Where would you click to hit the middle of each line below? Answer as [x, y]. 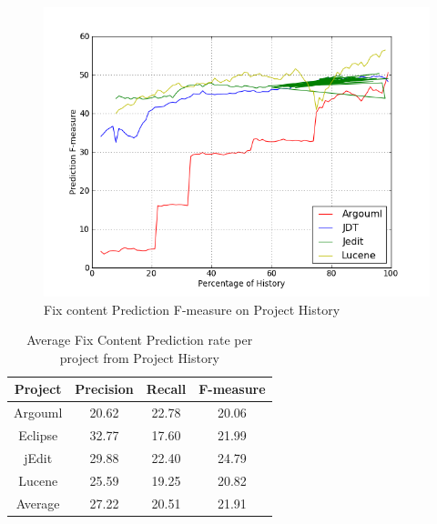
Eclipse [38, 435]
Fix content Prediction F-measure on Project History [192, 309]
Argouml [38, 413]
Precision [104, 389]
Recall [166, 389]
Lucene [38, 480]
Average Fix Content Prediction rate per [140, 340]
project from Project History [139, 357]
